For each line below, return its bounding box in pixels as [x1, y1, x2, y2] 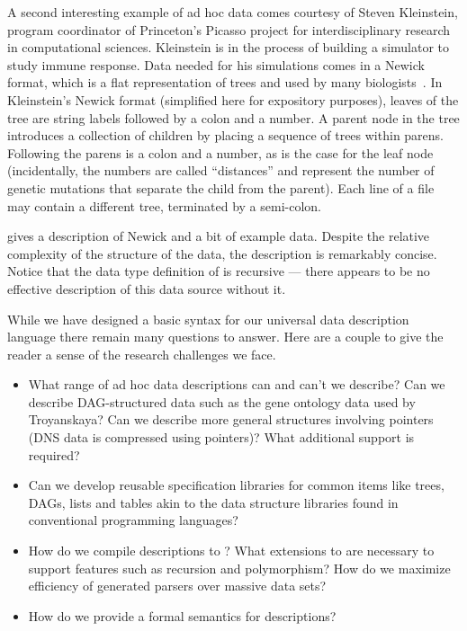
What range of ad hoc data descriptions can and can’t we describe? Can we [28, 375, 445, 394]
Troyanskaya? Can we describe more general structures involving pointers [28, 410, 434, 429]
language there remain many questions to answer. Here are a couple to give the [7, 327, 444, 346]
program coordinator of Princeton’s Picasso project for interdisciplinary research [7, 20, 451, 39]
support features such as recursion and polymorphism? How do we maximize [28, 558, 451, 577]
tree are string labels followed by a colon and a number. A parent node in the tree [7, 108, 460, 127]
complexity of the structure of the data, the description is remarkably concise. [7, 244, 437, 262]
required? [28, 445, 80, 464]
